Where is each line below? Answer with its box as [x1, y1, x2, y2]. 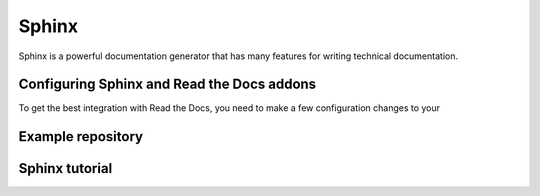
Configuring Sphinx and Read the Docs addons [18, 76, 317, 93]
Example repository [18, 128, 144, 145]
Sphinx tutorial [18, 160, 113, 177]
